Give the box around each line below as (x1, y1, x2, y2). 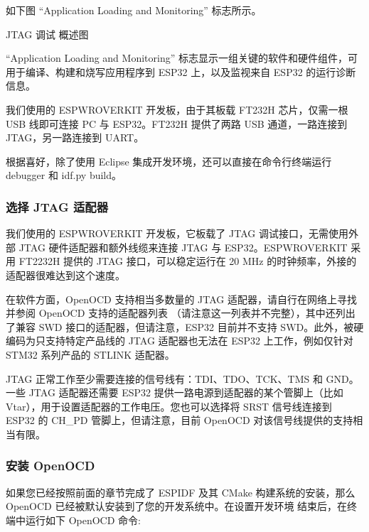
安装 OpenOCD (6, 457, 95, 474)
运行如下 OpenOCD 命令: (25, 512, 141, 527)
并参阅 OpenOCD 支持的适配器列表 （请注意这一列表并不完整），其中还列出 (6, 305, 355, 320)
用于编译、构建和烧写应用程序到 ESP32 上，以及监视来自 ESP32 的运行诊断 (6, 64, 356, 79)
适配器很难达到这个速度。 (6, 267, 125, 282)
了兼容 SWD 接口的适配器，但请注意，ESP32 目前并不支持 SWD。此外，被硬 (6, 319, 364, 334)
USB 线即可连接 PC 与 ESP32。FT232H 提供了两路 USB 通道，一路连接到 (6, 116, 348, 131)
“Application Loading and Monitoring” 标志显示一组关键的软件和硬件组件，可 (6, 50, 358, 65)
